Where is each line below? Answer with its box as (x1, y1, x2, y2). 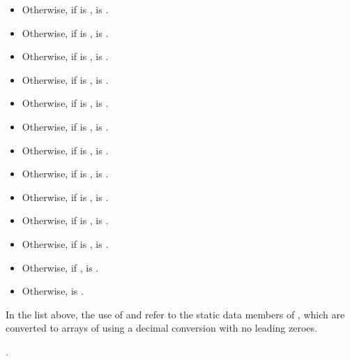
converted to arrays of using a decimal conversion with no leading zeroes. (6, 321, 317, 335)
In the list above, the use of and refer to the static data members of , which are (6, 307, 345, 321)
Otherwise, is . (22, 283, 84, 298)
